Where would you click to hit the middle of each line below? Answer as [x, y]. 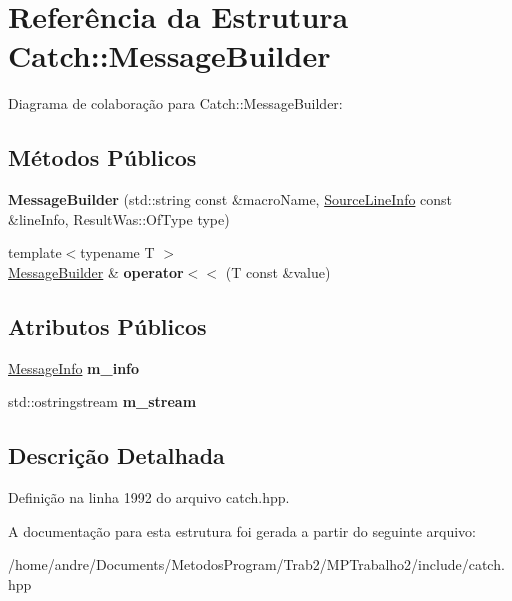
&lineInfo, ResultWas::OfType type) [119, 218]
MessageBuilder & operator [96, 271]
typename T [117, 252]
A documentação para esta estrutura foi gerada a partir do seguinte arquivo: [242, 530]
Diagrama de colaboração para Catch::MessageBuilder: [175, 103]
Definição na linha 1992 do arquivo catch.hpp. [149, 497]
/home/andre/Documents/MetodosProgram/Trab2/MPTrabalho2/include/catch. [256, 564]
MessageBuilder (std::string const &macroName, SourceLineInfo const [230, 199]
